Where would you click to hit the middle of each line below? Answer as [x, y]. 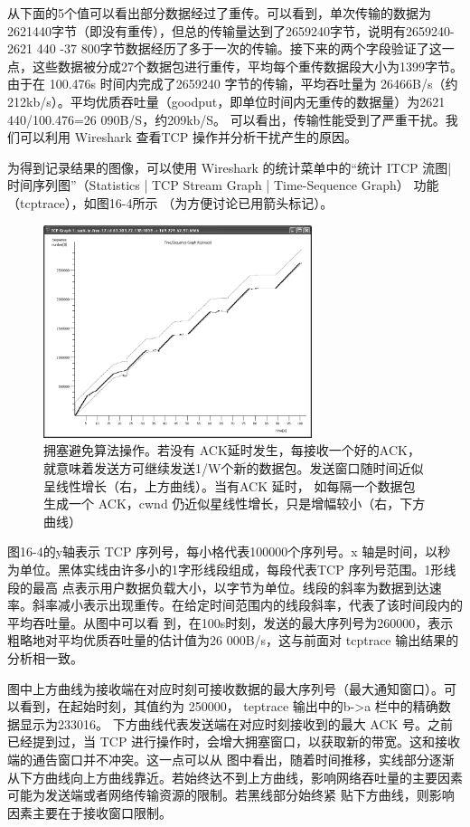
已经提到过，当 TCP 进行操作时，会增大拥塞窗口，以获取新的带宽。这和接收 [234, 741]
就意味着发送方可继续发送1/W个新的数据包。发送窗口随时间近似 [234, 468]
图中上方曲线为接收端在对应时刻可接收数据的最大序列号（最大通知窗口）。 [226, 688]
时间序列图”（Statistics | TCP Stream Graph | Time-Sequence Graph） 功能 [223, 185]
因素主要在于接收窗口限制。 [89, 812]
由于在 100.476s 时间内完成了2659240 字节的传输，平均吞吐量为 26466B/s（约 [233, 84]
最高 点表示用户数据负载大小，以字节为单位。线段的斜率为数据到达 [230, 587]
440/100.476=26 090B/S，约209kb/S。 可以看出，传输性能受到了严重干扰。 [226, 119]
